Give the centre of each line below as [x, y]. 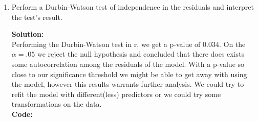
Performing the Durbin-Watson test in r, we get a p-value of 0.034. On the [128, 44]
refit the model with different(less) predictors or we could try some [116, 94]
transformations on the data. [57, 104]
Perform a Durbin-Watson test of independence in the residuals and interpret [133, 7]
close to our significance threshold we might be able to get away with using [129, 74]
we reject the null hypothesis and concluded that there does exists [141, 54]
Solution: [28, 34]
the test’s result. [37, 17]
